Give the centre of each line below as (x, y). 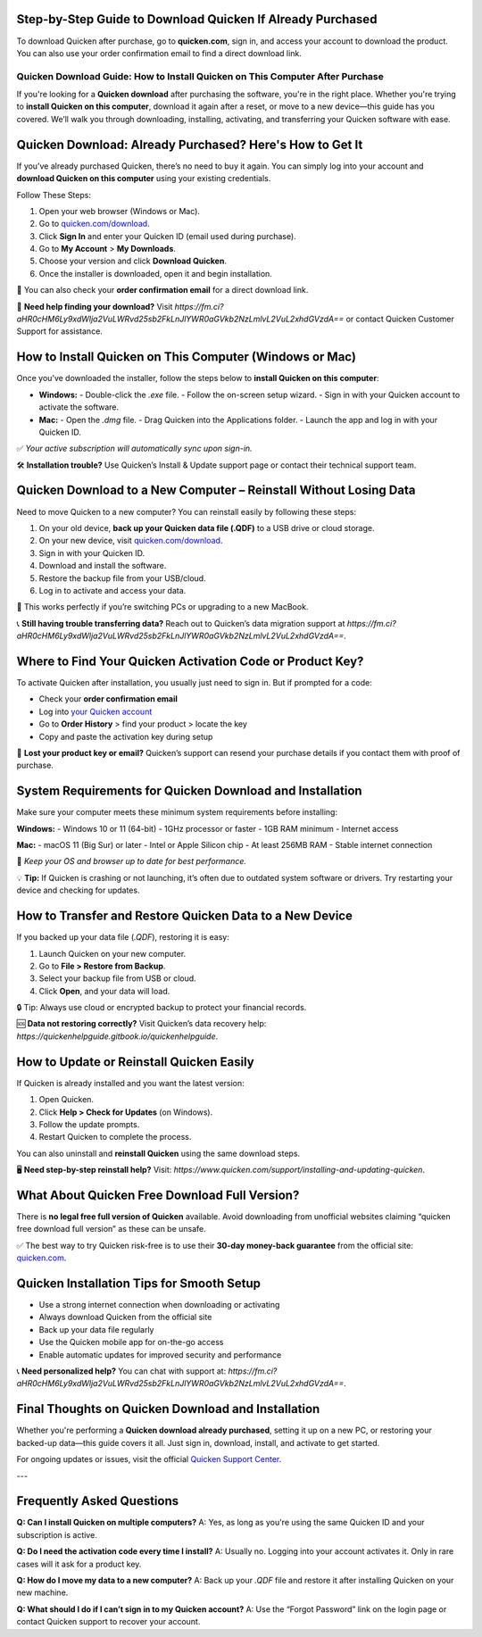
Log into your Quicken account (96, 711)
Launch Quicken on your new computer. (112, 953)
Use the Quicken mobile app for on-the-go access (131, 1342)
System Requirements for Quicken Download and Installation (189, 791)
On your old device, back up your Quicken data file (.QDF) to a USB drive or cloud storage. (207, 528)
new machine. (42, 1592)
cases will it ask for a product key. (79, 1564)
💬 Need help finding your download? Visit (95, 306)
